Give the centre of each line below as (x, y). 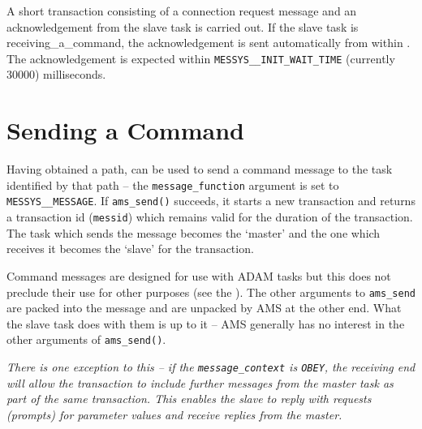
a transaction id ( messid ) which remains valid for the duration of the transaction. (210, 217)
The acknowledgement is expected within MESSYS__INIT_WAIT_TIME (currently (201, 58)
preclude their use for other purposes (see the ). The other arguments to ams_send (211, 292)
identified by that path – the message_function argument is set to (173, 184)
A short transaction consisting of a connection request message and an (182, 11)
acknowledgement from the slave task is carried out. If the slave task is (183, 26)
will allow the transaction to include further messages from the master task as (200, 382)
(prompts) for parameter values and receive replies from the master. (174, 414)
